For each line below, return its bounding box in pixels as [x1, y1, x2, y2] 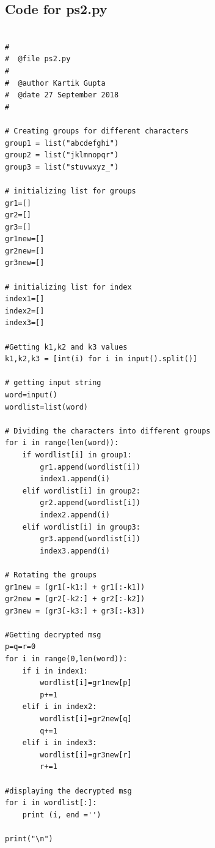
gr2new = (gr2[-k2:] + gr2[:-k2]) [5, 595, 145, 604]
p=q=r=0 [5, 642, 36, 651]
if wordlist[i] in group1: [22, 450, 132, 459]
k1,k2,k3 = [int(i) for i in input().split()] [5, 355, 197, 364]
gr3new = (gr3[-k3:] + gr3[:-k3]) [5, 606, 145, 615]
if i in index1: [22, 666, 89, 675]
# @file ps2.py [5, 54, 71, 64]
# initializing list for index [5, 282, 132, 291]
